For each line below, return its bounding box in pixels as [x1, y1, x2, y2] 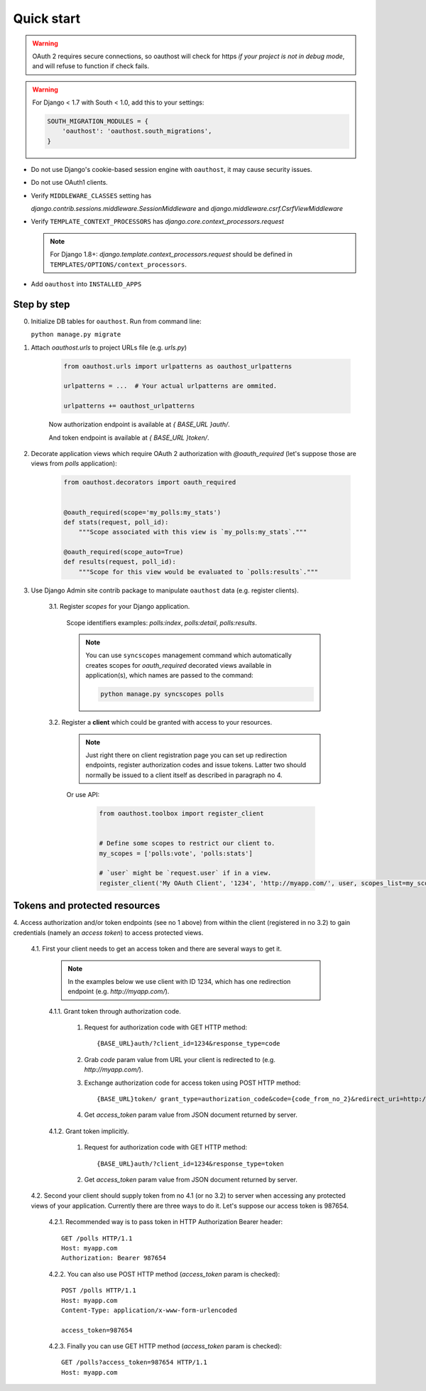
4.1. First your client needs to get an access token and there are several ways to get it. [31, 945, 282, 953]
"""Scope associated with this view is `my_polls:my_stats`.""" [78, 528, 307, 536]
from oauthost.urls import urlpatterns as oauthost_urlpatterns [63, 362, 293, 370]
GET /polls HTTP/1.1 [61, 1234, 133, 1243]
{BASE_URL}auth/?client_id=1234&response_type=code [97, 1039, 280, 1048]
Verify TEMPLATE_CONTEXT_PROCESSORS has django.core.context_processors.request [31, 217, 284, 226]
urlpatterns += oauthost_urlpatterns [63, 402, 195, 410]
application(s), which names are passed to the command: [85, 671, 253, 680]
